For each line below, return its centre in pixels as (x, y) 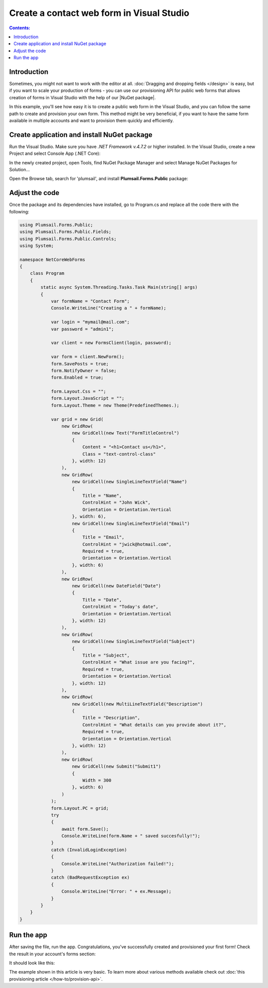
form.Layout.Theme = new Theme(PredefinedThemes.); (115, 405)
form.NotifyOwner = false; (84, 370)
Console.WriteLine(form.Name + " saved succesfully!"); (131, 836)
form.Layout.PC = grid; (80, 808)
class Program (47, 273)
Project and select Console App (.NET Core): (55, 153)
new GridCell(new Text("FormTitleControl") (126, 433)
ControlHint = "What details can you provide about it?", (154, 725)
